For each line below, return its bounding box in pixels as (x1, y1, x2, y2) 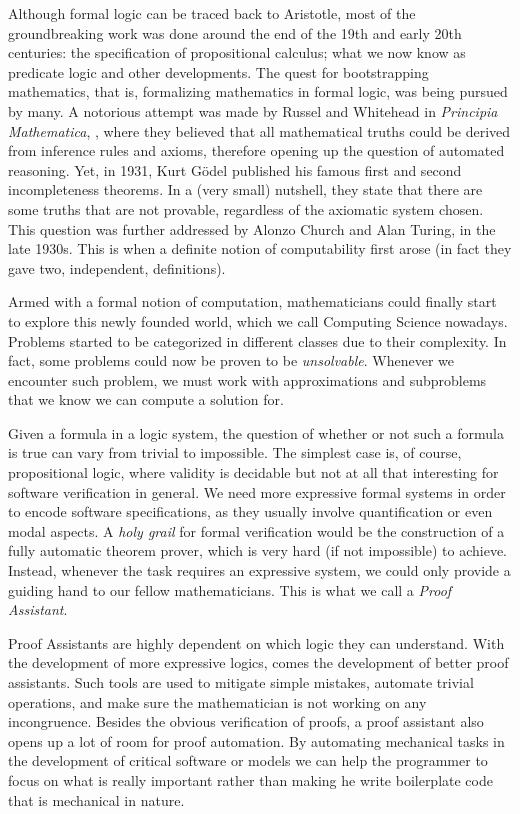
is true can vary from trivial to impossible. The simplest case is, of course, (8, 442, 462, 463)
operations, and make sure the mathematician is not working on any (8, 691, 427, 712)
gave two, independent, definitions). (8, 257, 226, 278)
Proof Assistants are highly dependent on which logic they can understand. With (8, 632, 505, 653)
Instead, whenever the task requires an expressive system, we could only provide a (8, 560, 511, 581)
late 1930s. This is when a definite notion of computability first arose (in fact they (8, 238, 512, 259)
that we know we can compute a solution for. (8, 389, 284, 410)
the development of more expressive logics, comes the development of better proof (8, 652, 509, 673)
